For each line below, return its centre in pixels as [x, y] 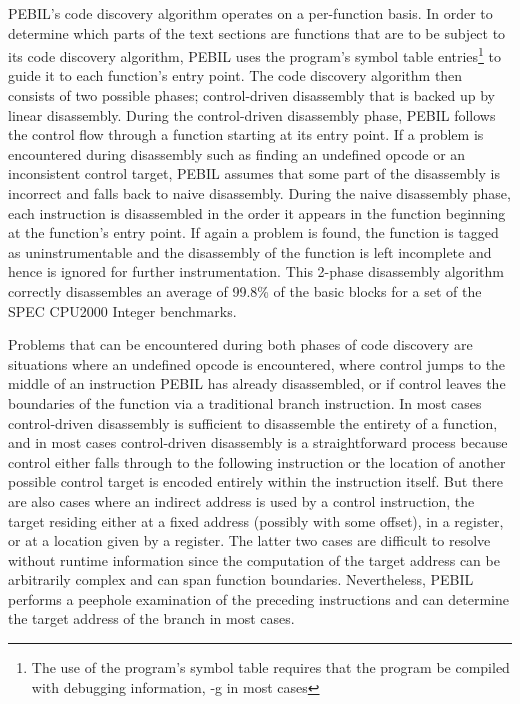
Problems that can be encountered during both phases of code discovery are [240, 344]
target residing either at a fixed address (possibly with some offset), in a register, [256, 520]
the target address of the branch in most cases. [151, 618]
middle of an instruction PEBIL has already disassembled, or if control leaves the [257, 383]
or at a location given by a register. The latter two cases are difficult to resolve [249, 540]
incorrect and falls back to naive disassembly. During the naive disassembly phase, [259, 193]
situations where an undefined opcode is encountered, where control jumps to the [257, 363]
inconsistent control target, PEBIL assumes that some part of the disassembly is [254, 173]
